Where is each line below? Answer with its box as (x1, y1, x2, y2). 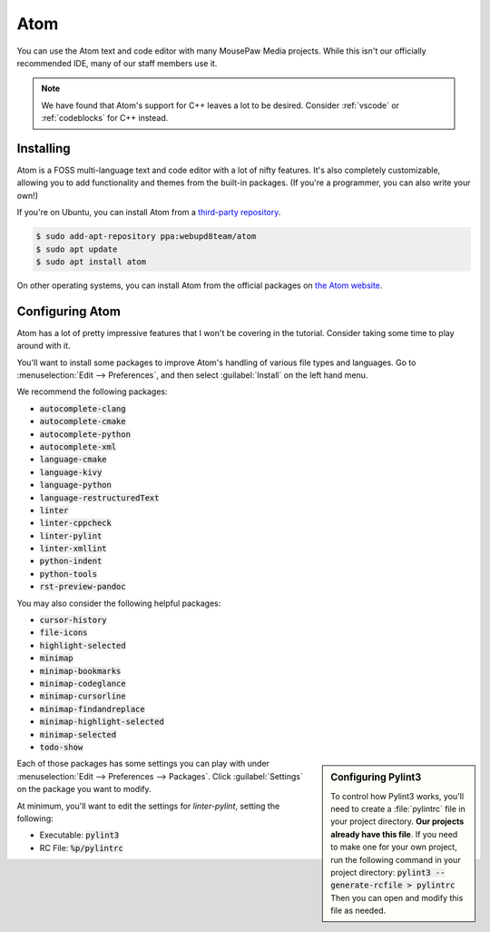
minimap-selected (39, 729, 117, 739)
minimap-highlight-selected (39, 717, 165, 727)
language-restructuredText (39, 492, 160, 503)
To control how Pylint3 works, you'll (330, 790, 465, 801)
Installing (16, 141, 72, 156)
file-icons (39, 628, 88, 638)
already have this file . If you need (330, 828, 458, 839)
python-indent (39, 556, 103, 567)
